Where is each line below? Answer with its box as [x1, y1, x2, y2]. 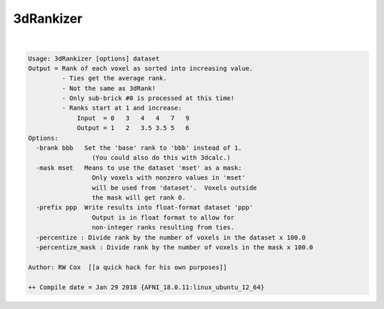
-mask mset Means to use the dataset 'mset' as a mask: [36, 163, 242, 172]
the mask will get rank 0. [91, 194, 186, 202]
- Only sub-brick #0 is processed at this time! [61, 94, 235, 102]
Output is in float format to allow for [91, 213, 235, 222]
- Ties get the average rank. [61, 75, 167, 82]
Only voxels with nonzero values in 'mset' [91, 174, 246, 182]
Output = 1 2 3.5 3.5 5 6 [77, 124, 190, 132]
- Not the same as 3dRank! [61, 84, 156, 92]
